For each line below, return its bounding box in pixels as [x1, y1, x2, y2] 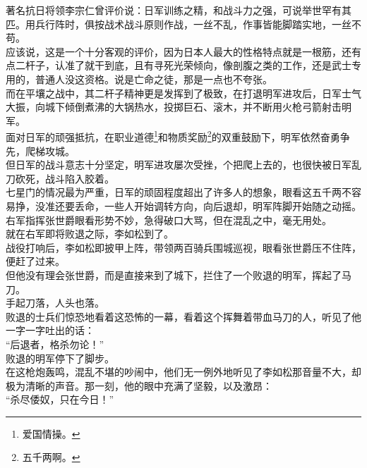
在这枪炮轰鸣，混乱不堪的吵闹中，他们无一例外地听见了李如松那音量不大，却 [6, 364, 361, 379]
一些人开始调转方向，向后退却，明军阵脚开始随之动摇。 [104, 198, 361, 213]
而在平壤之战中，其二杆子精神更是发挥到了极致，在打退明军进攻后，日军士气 [6, 85, 361, 100]
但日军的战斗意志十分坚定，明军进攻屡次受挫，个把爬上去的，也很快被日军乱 [6, 157, 361, 172]
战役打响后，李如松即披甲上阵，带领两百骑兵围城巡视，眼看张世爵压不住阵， [6, 240, 361, 254]
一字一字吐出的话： [6, 323, 95, 338]
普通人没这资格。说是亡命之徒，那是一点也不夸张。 [35, 71, 272, 86]
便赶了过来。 [6, 254, 65, 269]
